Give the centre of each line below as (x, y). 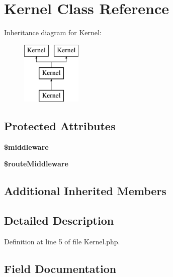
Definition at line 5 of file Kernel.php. (62, 242)
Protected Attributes (60, 126)
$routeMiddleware (36, 164)
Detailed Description (59, 220)
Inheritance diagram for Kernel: (53, 32)
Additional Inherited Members (85, 191)
